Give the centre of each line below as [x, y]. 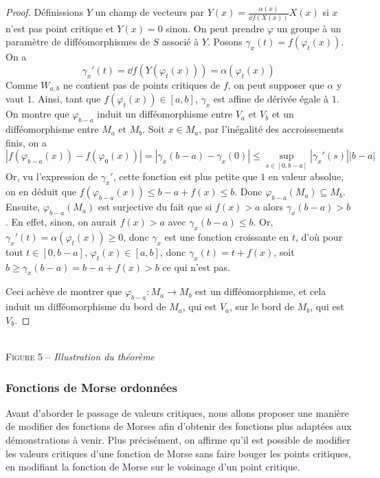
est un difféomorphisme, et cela [261, 291]
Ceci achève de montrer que [64, 291]
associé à [180, 42]
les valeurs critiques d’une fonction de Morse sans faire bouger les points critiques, [178, 453]
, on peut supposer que [276, 84]
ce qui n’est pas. [196, 267]
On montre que [37, 114]
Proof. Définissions [45, 12]
